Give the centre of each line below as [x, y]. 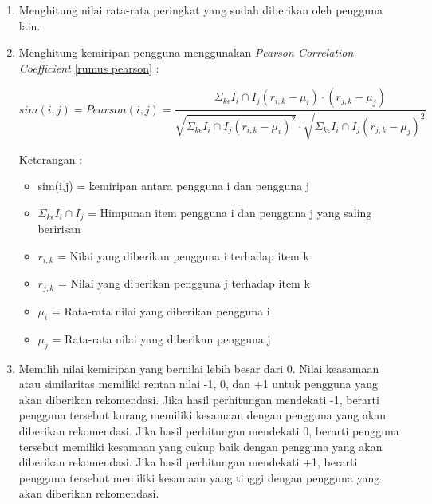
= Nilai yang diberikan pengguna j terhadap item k [184, 283]
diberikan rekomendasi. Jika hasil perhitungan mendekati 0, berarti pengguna [209, 430]
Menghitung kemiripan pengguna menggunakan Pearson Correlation [186, 52]
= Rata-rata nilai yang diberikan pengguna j [161, 338]
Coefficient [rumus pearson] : [89, 67]
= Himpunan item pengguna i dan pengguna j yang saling [230, 212]
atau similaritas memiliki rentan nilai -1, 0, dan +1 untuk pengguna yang [198, 384]
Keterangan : [51, 159]
